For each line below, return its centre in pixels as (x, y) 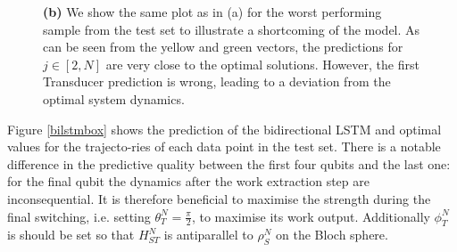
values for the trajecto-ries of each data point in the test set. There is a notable (224, 146)
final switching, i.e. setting (79, 216)
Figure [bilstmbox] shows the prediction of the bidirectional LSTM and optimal (224, 129)
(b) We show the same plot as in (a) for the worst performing (212, 12)
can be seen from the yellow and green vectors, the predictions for (223, 47)
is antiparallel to (208, 235)
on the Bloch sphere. (332, 235)
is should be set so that (71, 235)
